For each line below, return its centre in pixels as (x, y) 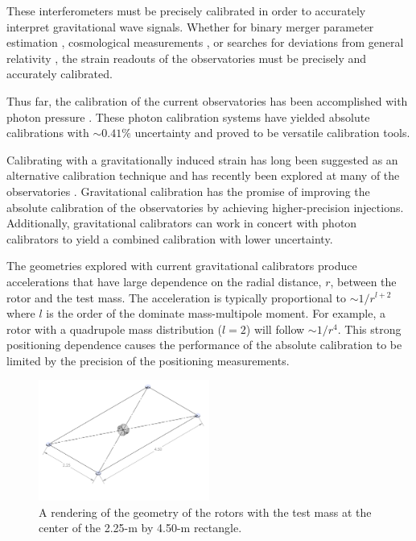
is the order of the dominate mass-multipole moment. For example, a (216, 313)
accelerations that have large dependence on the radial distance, (164, 281)
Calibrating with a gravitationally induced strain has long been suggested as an (202, 159)
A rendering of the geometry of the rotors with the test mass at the (205, 512)
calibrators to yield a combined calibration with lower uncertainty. (170, 238)
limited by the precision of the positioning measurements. (148, 360)
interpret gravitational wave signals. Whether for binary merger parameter (190, 26)
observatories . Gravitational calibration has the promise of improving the (188, 191)
